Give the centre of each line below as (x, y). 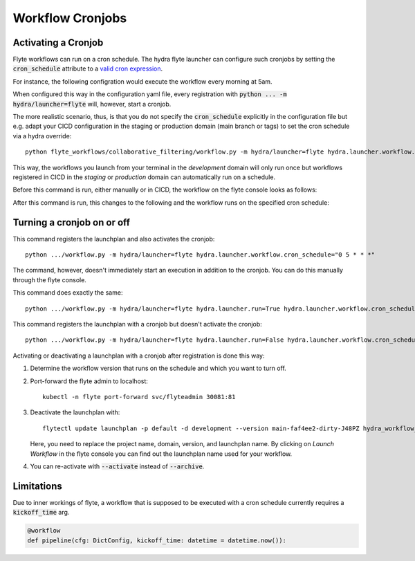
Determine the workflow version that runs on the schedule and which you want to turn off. (158, 368)
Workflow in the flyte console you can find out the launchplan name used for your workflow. (161, 454)
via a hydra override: (42, 136)
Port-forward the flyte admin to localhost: (89, 381)
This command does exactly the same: (68, 293)
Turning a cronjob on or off (72, 222)
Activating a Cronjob (58, 43)
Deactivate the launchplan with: (75, 412)
